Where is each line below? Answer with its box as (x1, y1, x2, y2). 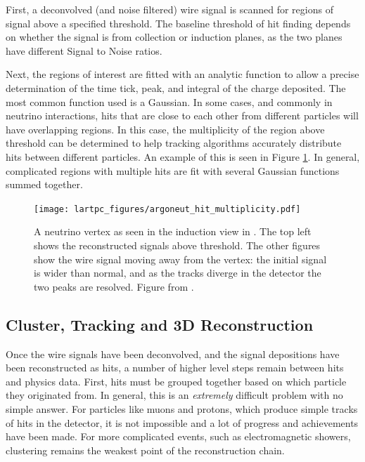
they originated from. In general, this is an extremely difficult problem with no (6, 388, 343, 402)
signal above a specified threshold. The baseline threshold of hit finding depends (6, 15, 351, 30)
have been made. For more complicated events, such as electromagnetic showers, (6, 429, 351, 444)
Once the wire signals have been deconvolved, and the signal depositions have (6, 346, 340, 361)
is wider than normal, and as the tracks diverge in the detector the (34, 265, 321, 280)
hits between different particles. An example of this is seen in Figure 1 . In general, (6, 149, 360, 164)
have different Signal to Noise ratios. (6, 43, 162, 58)
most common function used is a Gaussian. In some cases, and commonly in (6, 94, 333, 109)
